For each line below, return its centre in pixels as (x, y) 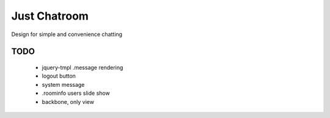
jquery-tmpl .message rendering (82, 67)
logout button (59, 76)
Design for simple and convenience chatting (67, 34)
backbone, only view (68, 101)
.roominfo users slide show (76, 93)
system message (63, 84)
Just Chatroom (50, 16)
